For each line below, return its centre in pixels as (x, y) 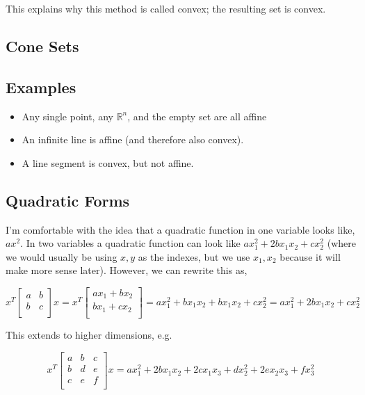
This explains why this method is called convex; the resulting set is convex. (166, 8)
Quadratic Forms (68, 200)
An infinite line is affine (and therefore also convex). (133, 139)
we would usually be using (62, 256)
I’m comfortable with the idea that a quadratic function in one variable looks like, (180, 229)
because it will (310, 256)
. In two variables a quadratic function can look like (130, 243)
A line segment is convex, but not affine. (108, 162)
